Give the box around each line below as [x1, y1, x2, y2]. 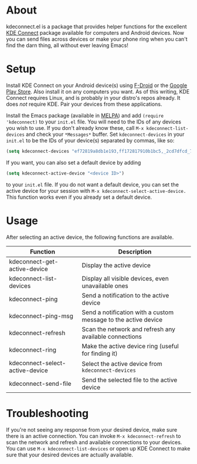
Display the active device [81, 261, 151, 269]
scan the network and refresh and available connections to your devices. [6, 439, 182, 446]
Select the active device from [81, 359, 162, 368]
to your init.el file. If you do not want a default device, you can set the [6, 181, 179, 188]
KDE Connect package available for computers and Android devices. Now [6, 29, 185, 36]
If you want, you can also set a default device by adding [6, 159, 141, 166]
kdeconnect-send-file [9, 379, 72, 388]
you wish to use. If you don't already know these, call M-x [6, 124, 144, 131]
